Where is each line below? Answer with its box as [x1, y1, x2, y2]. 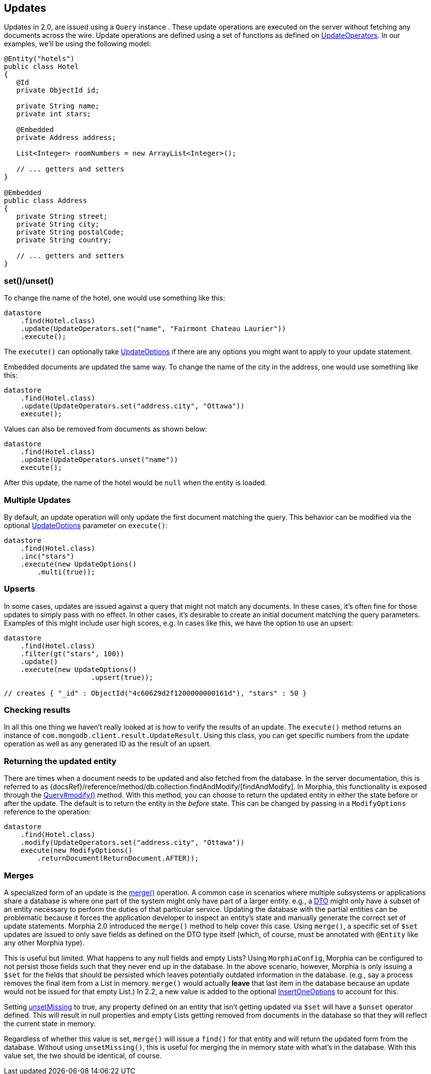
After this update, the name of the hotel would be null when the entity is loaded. [4, 478, 267, 487]
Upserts [4, 584, 35, 594]
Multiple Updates [4, 495, 71, 505]
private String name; [16, 102, 99, 110]
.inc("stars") [20, 552, 75, 560]
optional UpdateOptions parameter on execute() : [4, 521, 168, 530]
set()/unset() [4, 275, 54, 286]
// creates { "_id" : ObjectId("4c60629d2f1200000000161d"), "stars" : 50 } [4, 689, 307, 697]
